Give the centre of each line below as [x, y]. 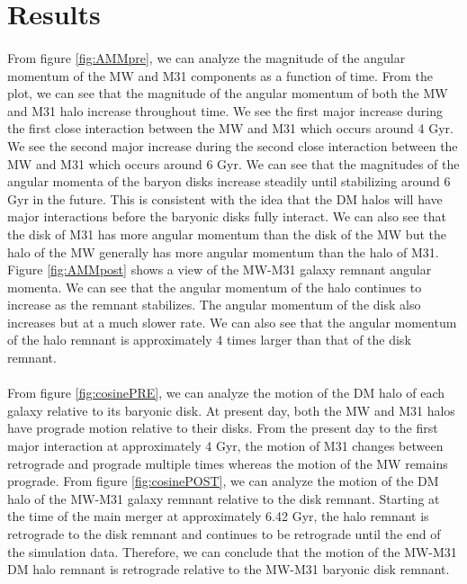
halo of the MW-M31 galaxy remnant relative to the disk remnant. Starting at [224, 498]
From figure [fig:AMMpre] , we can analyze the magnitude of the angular [207, 57]
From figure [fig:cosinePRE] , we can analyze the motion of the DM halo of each [226, 393]
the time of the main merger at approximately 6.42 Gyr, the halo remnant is [218, 516]
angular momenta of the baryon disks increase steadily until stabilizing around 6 [229, 181]
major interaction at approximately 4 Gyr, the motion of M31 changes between [225, 446]
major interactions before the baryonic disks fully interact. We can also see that [227, 216]
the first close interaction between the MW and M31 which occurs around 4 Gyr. [230, 128]
